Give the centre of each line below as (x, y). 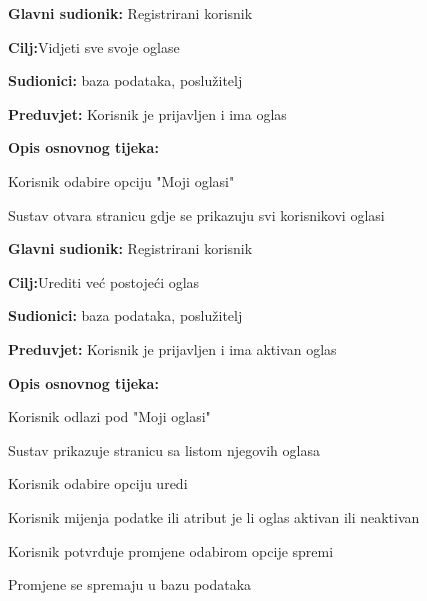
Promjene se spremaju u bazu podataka (130, 584)
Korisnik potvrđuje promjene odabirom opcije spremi (171, 550)
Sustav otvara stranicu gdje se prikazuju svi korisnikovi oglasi (196, 214)
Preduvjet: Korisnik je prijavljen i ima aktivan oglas (172, 348)
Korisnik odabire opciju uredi (98, 483)
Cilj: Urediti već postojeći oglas (104, 281)
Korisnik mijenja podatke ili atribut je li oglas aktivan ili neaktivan (214, 516)
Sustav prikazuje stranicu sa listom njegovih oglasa (164, 449)
